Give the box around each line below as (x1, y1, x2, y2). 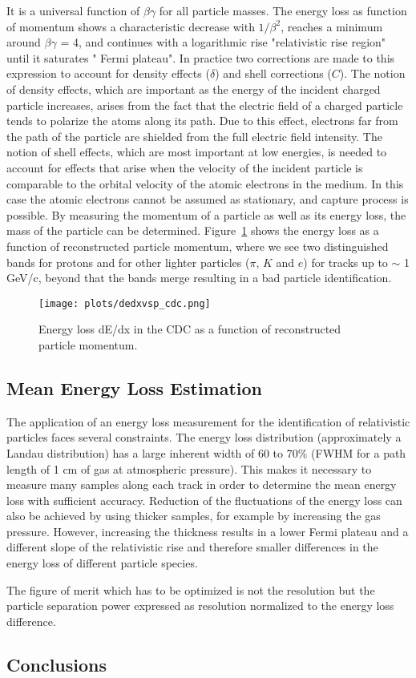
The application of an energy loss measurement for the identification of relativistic (6, 413, 410, 430)
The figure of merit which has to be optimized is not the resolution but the (6, 581, 375, 598)
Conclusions (6, 652, 107, 676)
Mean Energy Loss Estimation (6, 375, 263, 400)
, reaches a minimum (281, 18, 383, 34)
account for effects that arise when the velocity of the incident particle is (6, 159, 363, 176)
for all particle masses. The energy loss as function (159, 2, 407, 18)
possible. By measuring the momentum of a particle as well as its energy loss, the (6, 206, 406, 223)
